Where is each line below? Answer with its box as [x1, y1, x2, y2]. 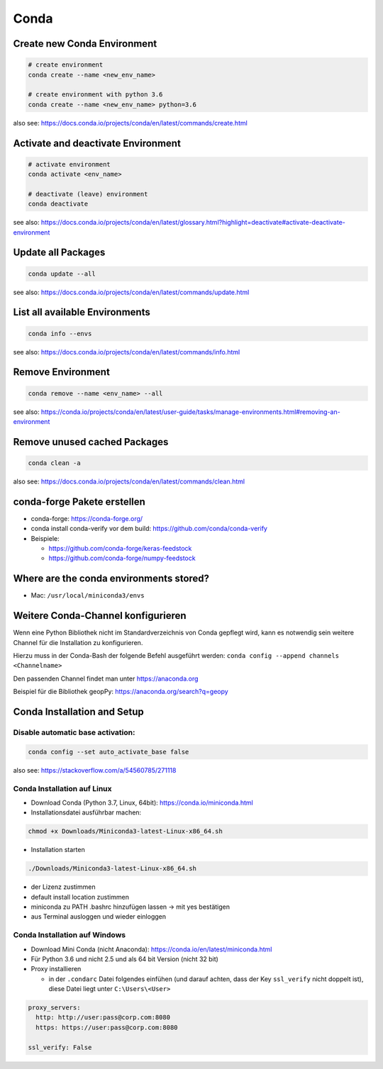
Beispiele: [30, 534, 60, 542]
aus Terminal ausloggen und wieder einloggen [30, 912, 167, 921]
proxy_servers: [28, 1004, 81, 1012]
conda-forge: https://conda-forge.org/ [30, 514, 143, 522]
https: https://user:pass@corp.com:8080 [35, 1023, 178, 1031]
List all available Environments [13, 306, 150, 318]
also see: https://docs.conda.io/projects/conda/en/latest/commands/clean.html [13, 477, 245, 486]
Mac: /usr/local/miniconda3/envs [30, 591, 145, 600]
